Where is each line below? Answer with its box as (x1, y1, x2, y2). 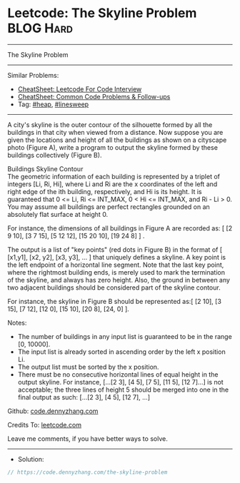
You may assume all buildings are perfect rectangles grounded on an (7, 202, 211, 211)
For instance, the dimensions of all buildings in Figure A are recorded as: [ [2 (7, 223, 233, 233)
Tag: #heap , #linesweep (17, 100, 89, 108)
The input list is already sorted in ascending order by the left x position (17, 347, 226, 356)
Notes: (7, 318, 27, 327)
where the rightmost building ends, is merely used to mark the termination (7, 268, 225, 276)
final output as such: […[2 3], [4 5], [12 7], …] (17, 392, 151, 401)
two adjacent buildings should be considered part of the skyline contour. (7, 283, 221, 292)
